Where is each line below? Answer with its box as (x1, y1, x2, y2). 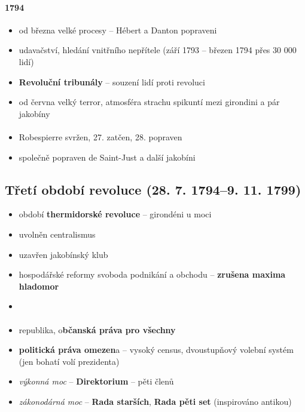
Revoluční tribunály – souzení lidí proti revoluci (19, 75, 205, 88)
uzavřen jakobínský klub (19, 248, 108, 260)
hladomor (19, 279, 59, 292)
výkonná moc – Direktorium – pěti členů (19, 375, 174, 388)
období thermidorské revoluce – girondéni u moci (19, 208, 212, 220)
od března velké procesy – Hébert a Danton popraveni (19, 23, 217, 36)
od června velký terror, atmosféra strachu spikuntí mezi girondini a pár (19, 96, 280, 108)
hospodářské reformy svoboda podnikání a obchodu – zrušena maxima (19, 268, 286, 281)
